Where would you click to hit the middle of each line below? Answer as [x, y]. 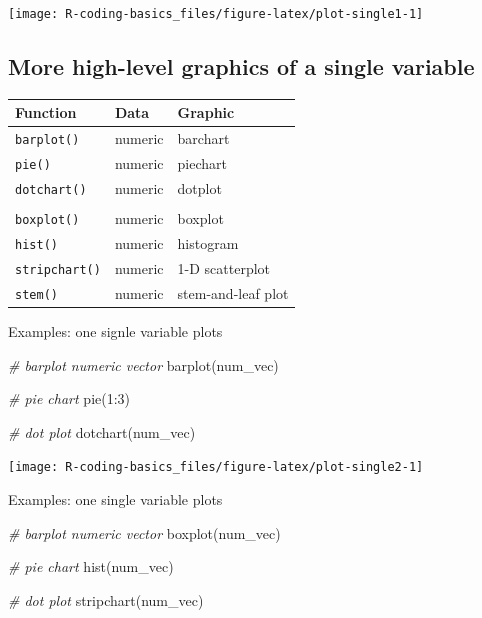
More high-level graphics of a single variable [241, 66]
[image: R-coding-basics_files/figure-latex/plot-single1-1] [216, 14]
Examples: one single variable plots [115, 499]
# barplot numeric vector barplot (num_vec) [143, 364]
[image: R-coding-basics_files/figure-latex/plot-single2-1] [216, 467]
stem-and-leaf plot [233, 292]
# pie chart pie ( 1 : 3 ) [69, 398]
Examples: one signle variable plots [115, 331]
